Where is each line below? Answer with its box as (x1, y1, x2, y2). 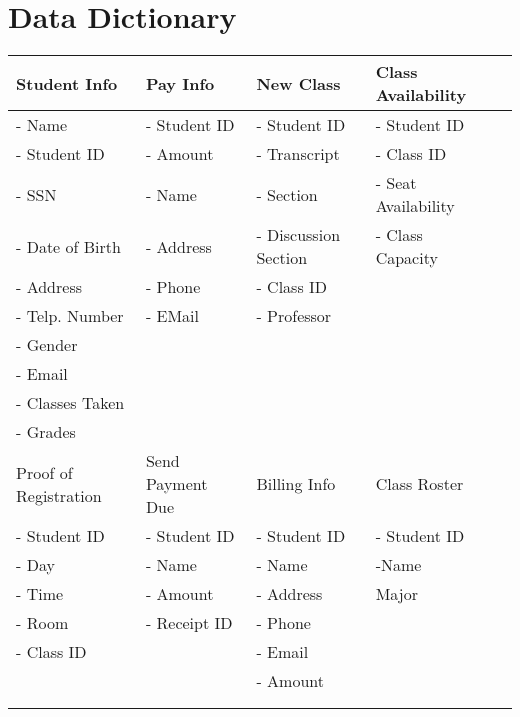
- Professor (256, 304, 332, 328)
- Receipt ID (145, 611, 233, 635)
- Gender (16, 333, 78, 357)
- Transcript (256, 142, 340, 166)
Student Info (16, 71, 118, 95)
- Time (16, 582, 64, 606)
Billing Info (256, 472, 336, 496)
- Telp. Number (16, 304, 124, 328)
